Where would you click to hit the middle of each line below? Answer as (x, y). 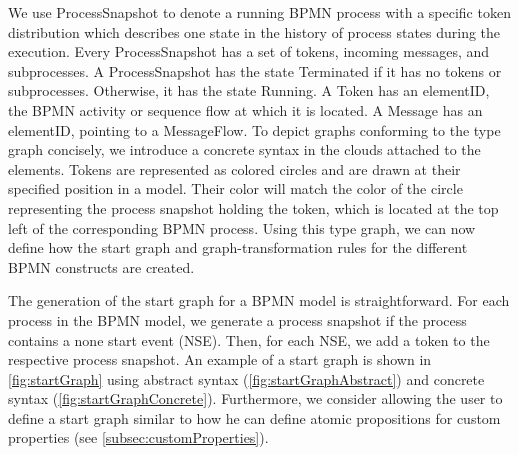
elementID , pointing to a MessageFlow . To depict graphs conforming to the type (254, 129)
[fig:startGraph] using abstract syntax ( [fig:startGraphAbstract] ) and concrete (246, 378)
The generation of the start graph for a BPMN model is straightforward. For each (259, 300)
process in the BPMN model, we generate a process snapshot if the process (237, 319)
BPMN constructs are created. (101, 266)
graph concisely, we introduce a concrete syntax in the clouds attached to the (244, 149)
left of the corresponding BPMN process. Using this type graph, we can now (242, 227)
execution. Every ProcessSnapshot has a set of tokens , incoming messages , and (249, 51)
